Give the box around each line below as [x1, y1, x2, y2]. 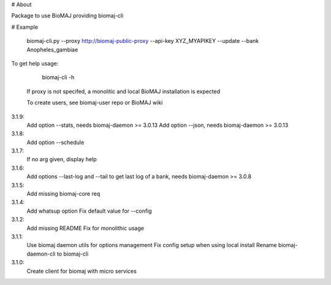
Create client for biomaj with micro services [26, 267, 137, 275]
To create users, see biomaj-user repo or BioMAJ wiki [26, 99, 163, 107]
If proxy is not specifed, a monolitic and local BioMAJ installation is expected [26, 88, 221, 95]
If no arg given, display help [26, 156, 97, 163]
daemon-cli [26, 250, 56, 257]
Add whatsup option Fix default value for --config [26, 207, 153, 215]
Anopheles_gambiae [26, 46, 78, 53]
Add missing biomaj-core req [26, 190, 101, 197]
